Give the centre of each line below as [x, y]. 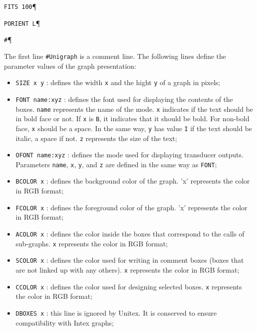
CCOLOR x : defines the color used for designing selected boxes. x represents [129, 286]
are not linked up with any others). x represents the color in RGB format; [128, 269]
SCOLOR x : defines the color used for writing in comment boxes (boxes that [130, 260]
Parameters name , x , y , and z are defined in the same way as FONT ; [116, 164]
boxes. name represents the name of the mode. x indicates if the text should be [134, 109]
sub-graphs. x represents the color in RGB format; [92, 243]
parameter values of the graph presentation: [70, 66]
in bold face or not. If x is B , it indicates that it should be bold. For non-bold [132, 118]
